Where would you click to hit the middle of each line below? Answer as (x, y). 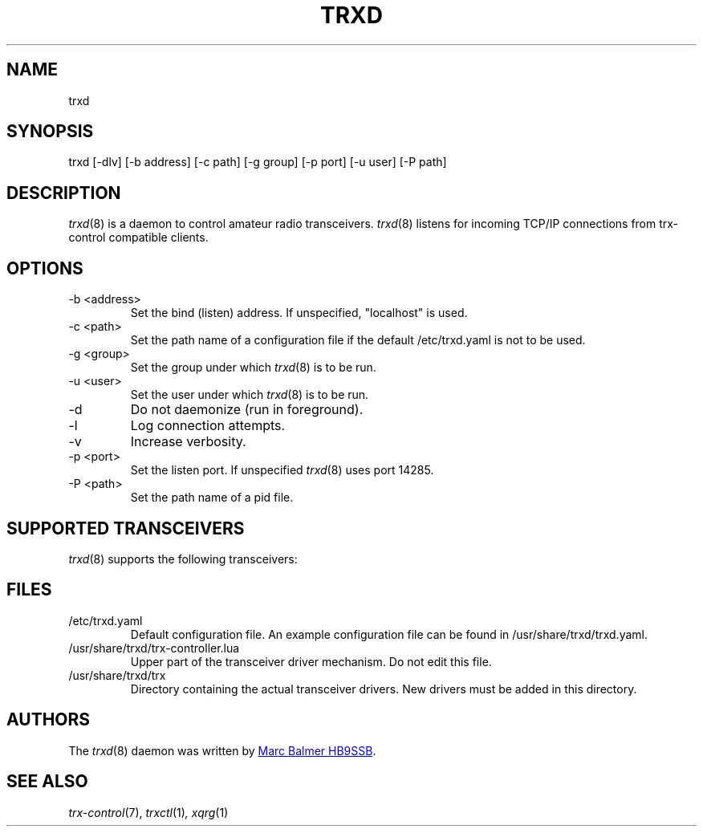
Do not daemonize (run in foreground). (247, 410)
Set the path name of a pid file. (212, 498)
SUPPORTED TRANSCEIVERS (126, 528)
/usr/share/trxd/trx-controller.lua (154, 648)
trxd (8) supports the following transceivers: (183, 559)
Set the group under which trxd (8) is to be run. (253, 368)
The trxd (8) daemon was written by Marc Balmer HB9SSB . (222, 750)
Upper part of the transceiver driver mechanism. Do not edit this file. (311, 661)
